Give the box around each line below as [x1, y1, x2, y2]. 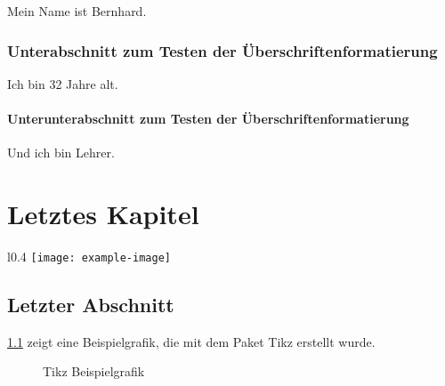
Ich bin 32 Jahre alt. [7, 74, 118, 92]
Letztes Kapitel [7, 195, 199, 231]
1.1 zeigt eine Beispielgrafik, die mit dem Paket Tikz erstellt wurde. [7, 332, 376, 350]
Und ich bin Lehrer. [7, 143, 115, 162]
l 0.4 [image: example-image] [7, 246, 171, 265]
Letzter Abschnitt [7, 290, 174, 318]
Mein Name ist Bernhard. [7, 2, 147, 20]
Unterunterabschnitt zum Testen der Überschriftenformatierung [7, 109, 409, 127]
